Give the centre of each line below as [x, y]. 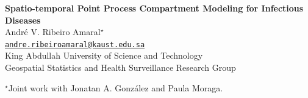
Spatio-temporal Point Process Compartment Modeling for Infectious [154, 8]
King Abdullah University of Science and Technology [104, 55]
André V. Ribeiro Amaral [53, 32]
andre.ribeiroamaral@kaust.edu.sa [75, 44]
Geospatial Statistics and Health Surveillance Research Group [120, 67]
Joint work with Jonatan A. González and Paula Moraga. [116, 87]
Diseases [23, 20]
